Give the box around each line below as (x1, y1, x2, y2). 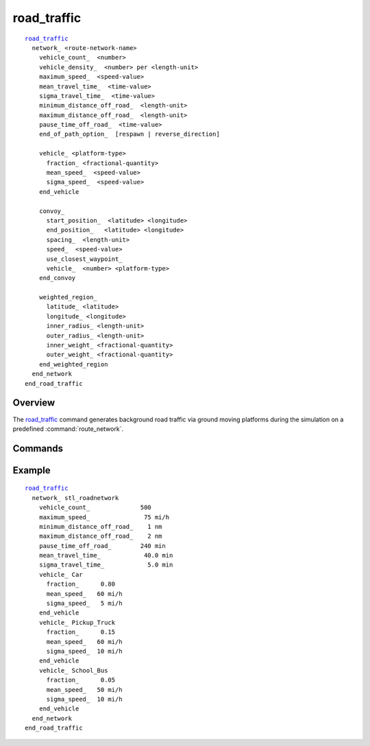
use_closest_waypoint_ (46, 255, 123, 263)
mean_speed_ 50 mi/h (46, 686, 123, 693)
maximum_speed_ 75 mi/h (38, 513, 170, 521)
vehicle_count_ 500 (38, 503, 152, 512)
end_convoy (38, 274, 76, 282)
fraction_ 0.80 (46, 580, 116, 588)
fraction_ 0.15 (46, 628, 116, 636)
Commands (12, 443, 64, 454)
